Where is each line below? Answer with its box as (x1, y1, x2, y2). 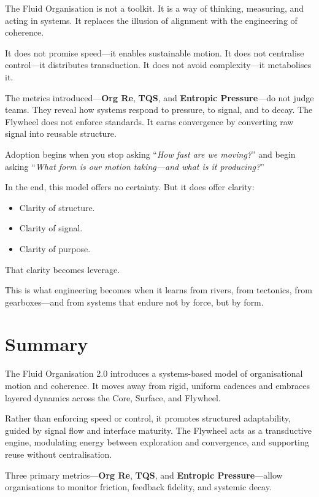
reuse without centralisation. (5, 447, 112, 460)
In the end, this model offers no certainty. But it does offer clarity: (5, 180, 255, 193)
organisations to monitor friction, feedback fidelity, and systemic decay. (5, 480, 272, 493)
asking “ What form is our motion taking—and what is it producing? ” (5, 160, 264, 172)
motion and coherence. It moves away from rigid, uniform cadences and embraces (5, 379, 310, 391)
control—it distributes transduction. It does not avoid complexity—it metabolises (5, 58, 312, 71)
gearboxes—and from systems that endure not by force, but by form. (5, 295, 264, 308)
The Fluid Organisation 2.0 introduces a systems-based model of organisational (5, 367, 303, 380)
